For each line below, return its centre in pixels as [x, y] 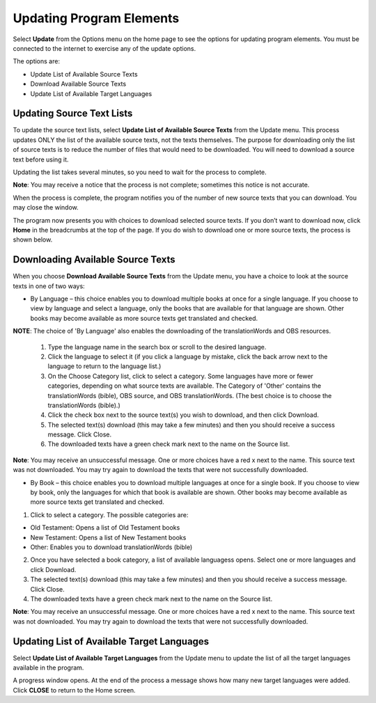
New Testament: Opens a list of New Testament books [108, 537]
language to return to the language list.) [104, 366]
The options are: [37, 61]
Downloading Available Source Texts [94, 260]
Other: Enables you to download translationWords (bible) [111, 547]
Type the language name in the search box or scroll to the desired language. [157, 347]
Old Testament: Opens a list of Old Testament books [105, 528]
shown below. [33, 239]
